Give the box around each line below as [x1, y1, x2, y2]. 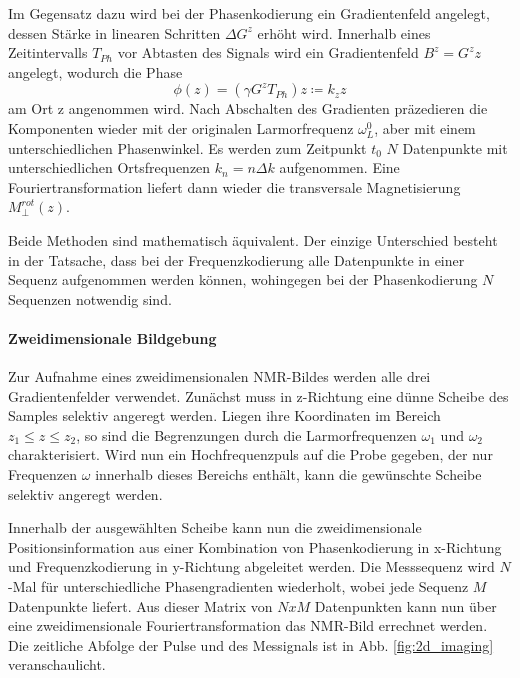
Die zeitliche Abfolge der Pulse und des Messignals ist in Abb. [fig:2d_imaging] [8, 634, 494, 655]
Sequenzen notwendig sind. [8, 288, 172, 309]
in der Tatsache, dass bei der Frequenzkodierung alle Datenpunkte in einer [8, 249, 465, 270]
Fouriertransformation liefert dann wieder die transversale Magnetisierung [8, 176, 461, 197]
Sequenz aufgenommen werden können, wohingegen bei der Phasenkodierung [8, 269, 478, 290]
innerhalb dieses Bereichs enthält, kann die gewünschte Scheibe [95, 464, 482, 485]
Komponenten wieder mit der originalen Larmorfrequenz [8, 117, 354, 138]
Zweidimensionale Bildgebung [8, 327, 217, 348]
